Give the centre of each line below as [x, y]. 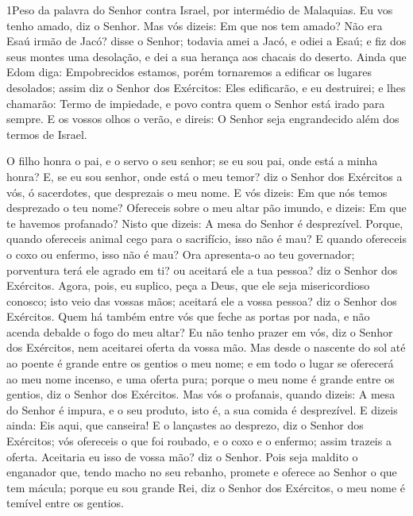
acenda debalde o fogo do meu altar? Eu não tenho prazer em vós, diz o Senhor [200, 331]
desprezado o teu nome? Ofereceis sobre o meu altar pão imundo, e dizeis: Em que [206, 208]
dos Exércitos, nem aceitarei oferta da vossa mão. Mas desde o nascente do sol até [206, 347]
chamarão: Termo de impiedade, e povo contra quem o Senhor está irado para [196, 103]
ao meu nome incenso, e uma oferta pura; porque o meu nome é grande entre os [201, 378]
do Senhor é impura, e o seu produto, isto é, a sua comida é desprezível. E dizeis [202, 409]
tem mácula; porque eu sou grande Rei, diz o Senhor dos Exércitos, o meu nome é [206, 487]
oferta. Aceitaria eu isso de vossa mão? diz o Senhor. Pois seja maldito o [182, 456]
